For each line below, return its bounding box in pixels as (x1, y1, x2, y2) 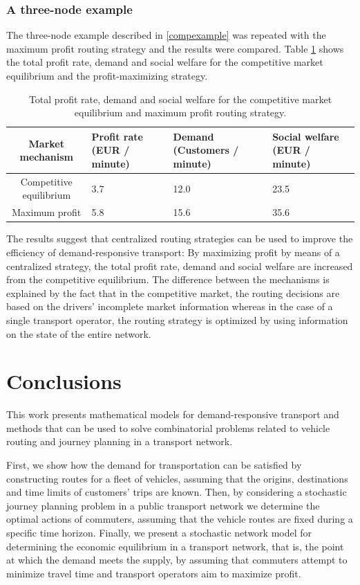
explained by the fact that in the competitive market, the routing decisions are (6, 285, 340, 300)
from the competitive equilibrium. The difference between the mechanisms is (6, 272, 330, 287)
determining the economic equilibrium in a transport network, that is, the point (6, 539, 344, 553)
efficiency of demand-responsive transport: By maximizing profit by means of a (6, 244, 340, 259)
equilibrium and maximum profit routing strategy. (74, 105, 287, 120)
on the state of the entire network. (6, 326, 151, 341)
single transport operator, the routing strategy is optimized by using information (6, 312, 348, 327)
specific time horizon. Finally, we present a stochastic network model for (6, 525, 312, 539)
